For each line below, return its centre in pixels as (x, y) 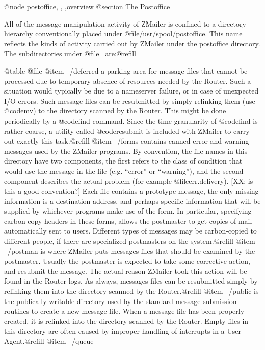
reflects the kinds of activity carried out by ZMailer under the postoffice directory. (132, 43)
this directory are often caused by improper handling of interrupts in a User (123, 331)
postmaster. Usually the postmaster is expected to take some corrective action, (127, 261)
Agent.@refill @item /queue (49, 341)
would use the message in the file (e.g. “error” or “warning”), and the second (124, 170)
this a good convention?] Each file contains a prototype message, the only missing (131, 191)
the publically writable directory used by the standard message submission (121, 301)
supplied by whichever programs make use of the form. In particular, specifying (128, 211)
